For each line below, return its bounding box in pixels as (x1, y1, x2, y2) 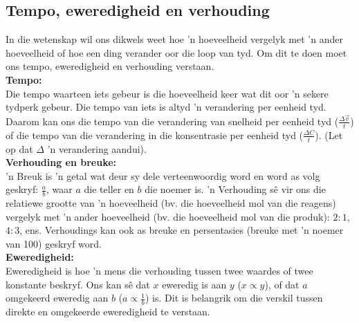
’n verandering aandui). (47, 141, 147, 156)
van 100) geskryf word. (6, 236, 102, 250)
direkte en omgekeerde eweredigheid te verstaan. (6, 304, 210, 319)
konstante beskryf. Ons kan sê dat (6, 277, 150, 291)
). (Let (315, 127, 343, 142)
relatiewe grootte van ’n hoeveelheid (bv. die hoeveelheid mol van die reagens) (6, 196, 336, 210)
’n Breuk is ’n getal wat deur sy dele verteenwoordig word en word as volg (6, 168, 320, 183)
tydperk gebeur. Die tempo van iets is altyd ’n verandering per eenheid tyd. (6, 100, 326, 114)
